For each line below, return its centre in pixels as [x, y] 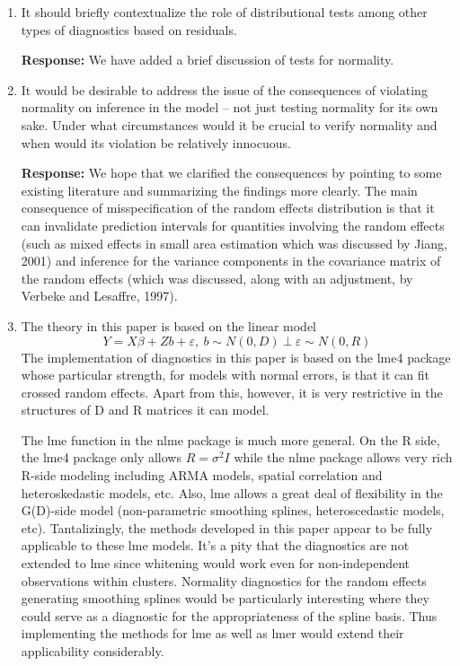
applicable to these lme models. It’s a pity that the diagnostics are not [215, 545]
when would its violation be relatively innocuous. [156, 142]
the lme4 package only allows [101, 457]
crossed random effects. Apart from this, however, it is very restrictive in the [232, 392]
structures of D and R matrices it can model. [145, 410]
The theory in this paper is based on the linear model [168, 325]
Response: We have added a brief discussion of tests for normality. [208, 60]
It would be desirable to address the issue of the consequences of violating [224, 89]
